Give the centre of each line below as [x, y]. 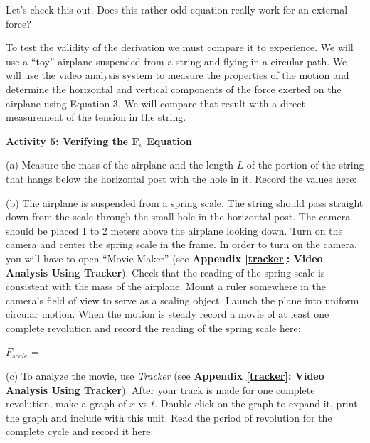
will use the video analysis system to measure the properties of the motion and [178, 75]
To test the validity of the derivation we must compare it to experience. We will [180, 47]
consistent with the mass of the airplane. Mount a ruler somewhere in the [166, 286]
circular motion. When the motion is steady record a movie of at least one [168, 314]
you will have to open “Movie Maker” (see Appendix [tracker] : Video [164, 258]
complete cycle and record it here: [80, 431]
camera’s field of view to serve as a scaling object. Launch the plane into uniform [183, 300]
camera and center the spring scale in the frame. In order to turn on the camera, [181, 244]
